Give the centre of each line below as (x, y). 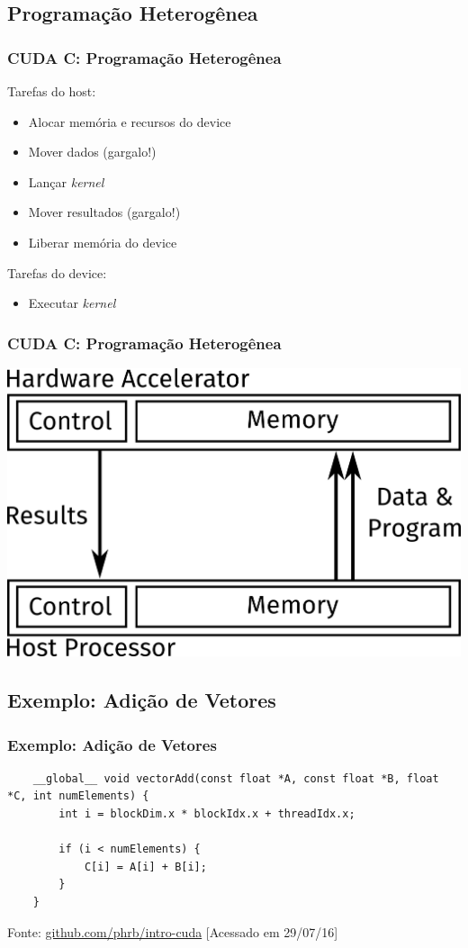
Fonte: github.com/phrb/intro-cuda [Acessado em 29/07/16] (173, 931)
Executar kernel (72, 303)
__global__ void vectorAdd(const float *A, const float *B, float (236, 778)
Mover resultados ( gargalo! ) (104, 212)
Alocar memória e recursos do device (130, 121)
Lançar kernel (66, 181)
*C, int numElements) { (78, 796)
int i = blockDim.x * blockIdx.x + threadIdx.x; (207, 813)
